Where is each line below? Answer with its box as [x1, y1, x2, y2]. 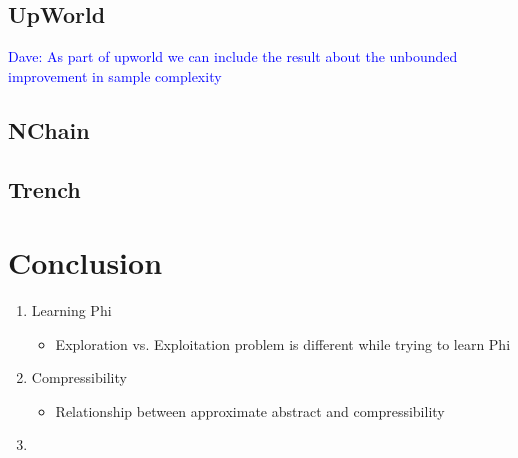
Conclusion [8, 242, 163, 283]
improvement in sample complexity [8, 65, 222, 86]
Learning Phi [31, 300, 112, 321]
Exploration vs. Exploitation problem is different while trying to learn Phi [55, 333, 511, 354]
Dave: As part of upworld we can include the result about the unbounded [8, 46, 458, 67]
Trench [8, 173, 81, 204]
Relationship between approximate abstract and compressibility [55, 400, 445, 421]
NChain [8, 114, 90, 145]
